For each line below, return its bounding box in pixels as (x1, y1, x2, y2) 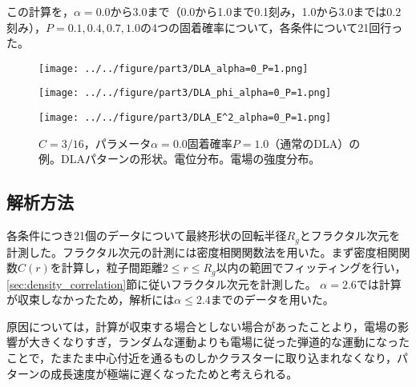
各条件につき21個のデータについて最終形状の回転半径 (6, 227, 287, 244)
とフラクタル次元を (299, 227, 401, 244)
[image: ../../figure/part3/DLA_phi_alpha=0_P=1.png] (38, 87, 332, 99)
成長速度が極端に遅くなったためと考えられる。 (50, 365, 298, 381)
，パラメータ (83, 134, 151, 151)
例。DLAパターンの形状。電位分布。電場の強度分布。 (38, 150, 321, 167)
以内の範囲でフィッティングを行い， (216, 259, 406, 276)
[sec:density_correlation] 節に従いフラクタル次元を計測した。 (6, 275, 317, 292)
